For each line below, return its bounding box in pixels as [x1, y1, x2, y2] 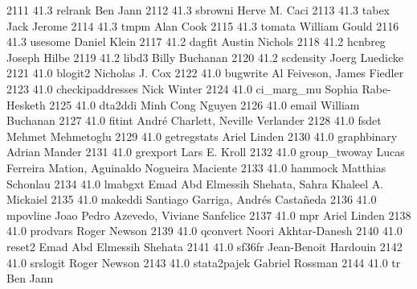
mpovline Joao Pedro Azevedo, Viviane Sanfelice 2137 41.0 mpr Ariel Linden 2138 [6, 206, 411, 223]
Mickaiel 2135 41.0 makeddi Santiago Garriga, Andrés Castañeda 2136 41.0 [6, 191, 377, 208]
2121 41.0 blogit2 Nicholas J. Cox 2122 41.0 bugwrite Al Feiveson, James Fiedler [6, 64, 404, 81]
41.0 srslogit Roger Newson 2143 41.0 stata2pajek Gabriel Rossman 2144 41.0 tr [6, 254, 401, 270]
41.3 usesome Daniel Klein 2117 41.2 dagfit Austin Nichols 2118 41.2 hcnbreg [6, 33, 386, 50]
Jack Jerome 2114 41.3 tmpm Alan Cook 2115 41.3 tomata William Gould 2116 [6, 17, 399, 34]
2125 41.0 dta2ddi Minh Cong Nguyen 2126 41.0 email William [49, 96, 360, 113]
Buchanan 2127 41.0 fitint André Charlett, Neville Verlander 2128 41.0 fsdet [6, 112, 382, 129]
